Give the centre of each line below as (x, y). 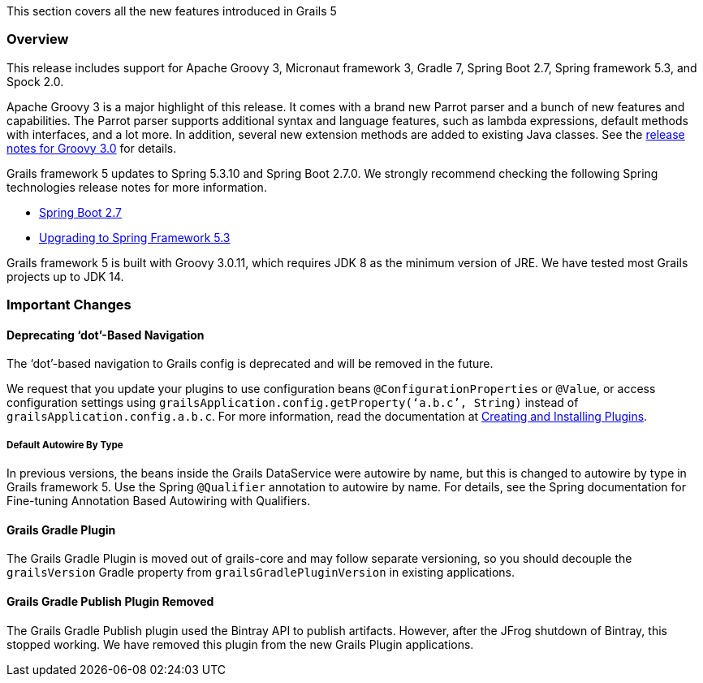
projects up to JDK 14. (65, 276)
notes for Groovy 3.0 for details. (92, 148)
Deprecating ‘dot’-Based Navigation (106, 335)
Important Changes (69, 305)
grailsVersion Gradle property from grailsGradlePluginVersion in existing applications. (261, 573)
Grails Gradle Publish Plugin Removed (110, 601)
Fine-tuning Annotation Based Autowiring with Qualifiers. (159, 501)
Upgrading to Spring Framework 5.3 (135, 237)
